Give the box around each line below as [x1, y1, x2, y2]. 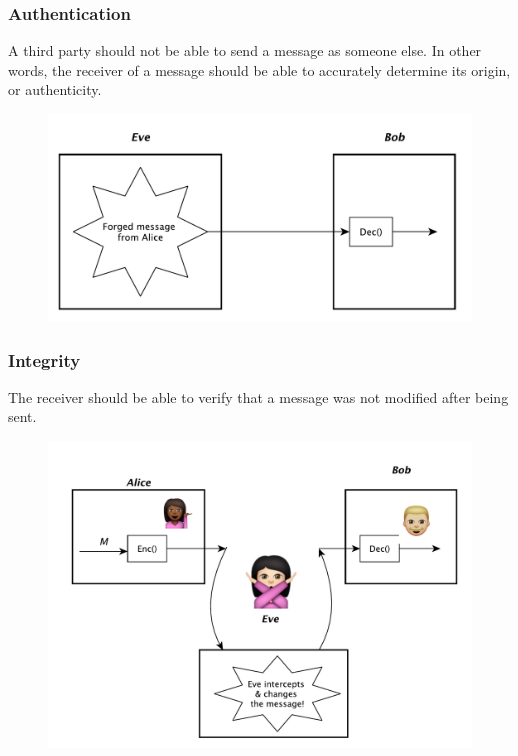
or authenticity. [8, 79, 102, 100]
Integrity [8, 347, 81, 372]
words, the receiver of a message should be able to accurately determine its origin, [8, 59, 511, 80]
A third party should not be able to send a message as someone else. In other [8, 40, 482, 61]
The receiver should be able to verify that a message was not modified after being [8, 386, 509, 407]
